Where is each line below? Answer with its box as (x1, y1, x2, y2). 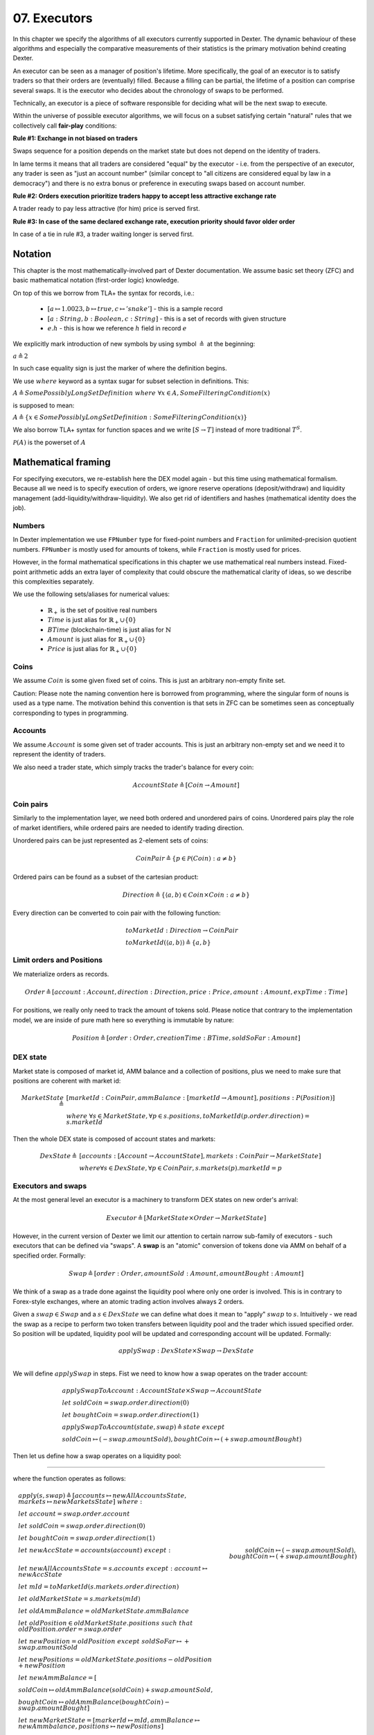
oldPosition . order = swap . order (18, 1625, 123, 1634)
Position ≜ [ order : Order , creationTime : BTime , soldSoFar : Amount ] (71, 1034, 301, 1042)
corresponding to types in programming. (12, 709, 129, 717)
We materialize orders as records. (12, 970, 109, 978)
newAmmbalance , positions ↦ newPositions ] (18, 1723, 164, 1731)
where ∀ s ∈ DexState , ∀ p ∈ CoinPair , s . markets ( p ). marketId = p (79, 1165, 283, 1172)
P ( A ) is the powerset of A (12, 438, 86, 447)
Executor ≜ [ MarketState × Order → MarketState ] (106, 1214, 267, 1221)
